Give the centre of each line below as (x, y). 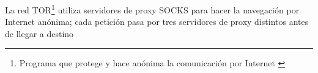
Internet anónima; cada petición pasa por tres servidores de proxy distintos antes (157, 22)
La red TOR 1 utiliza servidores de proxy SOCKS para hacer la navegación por (152, 9)
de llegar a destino (39, 33)
